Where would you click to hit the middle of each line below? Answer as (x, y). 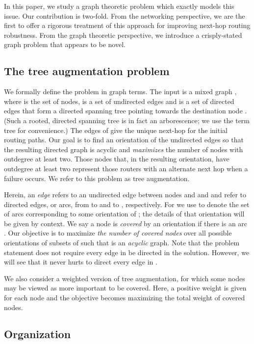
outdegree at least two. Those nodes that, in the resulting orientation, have (117, 159)
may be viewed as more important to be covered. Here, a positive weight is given (125, 288)
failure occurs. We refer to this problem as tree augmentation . (97, 178)
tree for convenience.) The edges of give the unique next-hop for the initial (116, 130)
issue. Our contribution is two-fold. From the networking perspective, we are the (125, 15)
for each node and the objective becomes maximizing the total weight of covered (125, 298)
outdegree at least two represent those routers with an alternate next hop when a (126, 168)
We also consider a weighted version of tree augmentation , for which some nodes (125, 278)
